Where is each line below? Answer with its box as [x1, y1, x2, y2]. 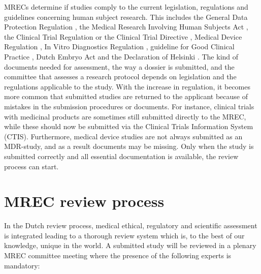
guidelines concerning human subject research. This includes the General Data [4, 11, 248, 22]
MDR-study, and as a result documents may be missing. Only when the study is [4, 141, 254, 151]
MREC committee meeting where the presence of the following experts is [4, 250, 232, 260]
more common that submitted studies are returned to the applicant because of [4, 91, 248, 102]
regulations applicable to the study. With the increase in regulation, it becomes [4, 81, 251, 92]
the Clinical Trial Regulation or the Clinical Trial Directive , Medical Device [4, 31, 242, 42]
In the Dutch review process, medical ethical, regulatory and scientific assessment [4, 220, 257, 231]
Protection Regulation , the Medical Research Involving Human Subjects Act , [4, 21, 248, 32]
